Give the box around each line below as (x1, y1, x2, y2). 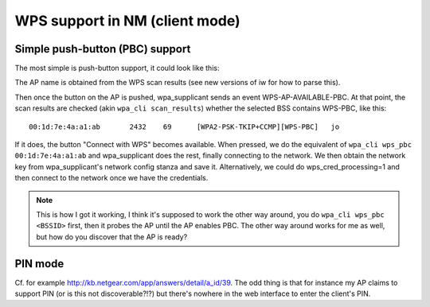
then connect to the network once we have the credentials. (14, 173, 209, 183)
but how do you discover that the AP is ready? (36, 231, 188, 242)
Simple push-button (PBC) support (14, 42, 191, 56)
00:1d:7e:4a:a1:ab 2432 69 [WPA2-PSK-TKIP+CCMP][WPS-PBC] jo (29, 122, 340, 131)
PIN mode (14, 257, 64, 270)
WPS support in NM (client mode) (14, 12, 240, 29)
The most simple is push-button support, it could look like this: (14, 64, 220, 73)
